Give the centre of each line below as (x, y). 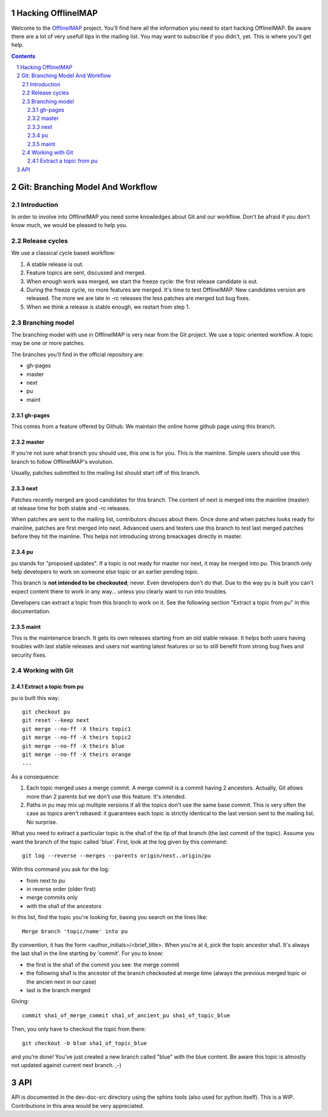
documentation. (31, 611)
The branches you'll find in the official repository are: (77, 354)
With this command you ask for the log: (60, 869)
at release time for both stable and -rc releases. (71, 508)
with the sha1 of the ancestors (64, 906)
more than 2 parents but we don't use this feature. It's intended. (106, 796)
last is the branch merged (58, 990)
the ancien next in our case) (61, 982)
